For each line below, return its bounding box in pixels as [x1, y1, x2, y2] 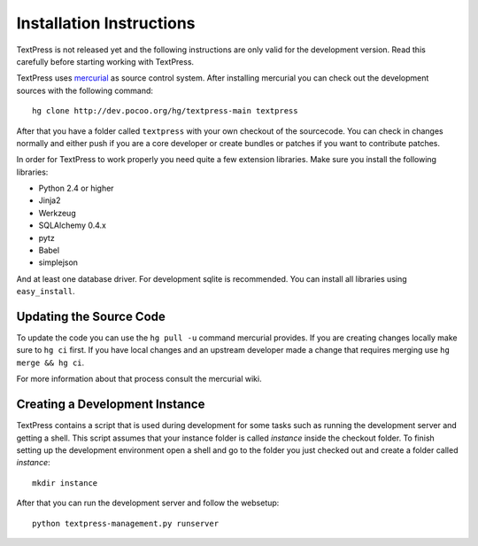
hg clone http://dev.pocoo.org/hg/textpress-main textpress [32, 106, 298, 116]
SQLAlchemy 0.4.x [38, 220, 106, 230]
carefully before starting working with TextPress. [16, 56, 195, 66]
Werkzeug [38, 207, 76, 218]
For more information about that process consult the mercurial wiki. [16, 373, 262, 385]
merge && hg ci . [16, 357, 85, 368]
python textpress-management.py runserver [32, 519, 220, 528]
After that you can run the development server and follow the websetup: [16, 497, 280, 509]
